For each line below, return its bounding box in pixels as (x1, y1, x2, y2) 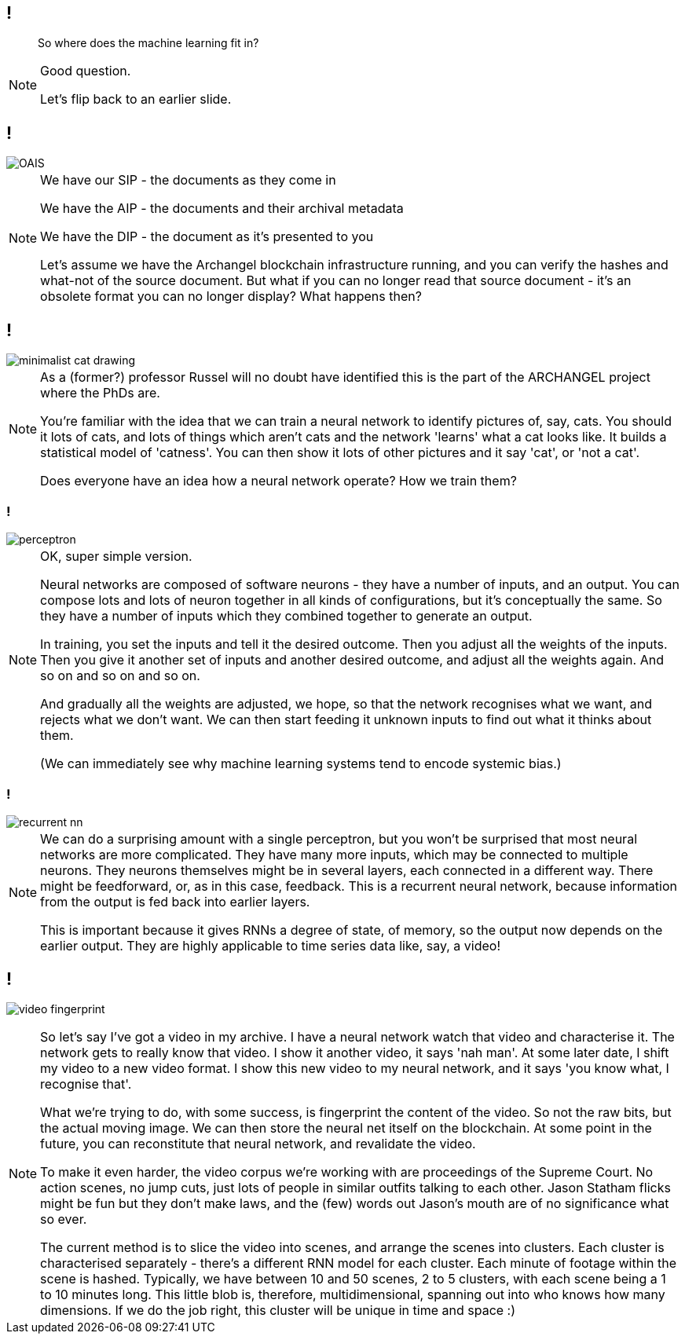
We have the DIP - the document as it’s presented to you (40, 229, 374, 245)
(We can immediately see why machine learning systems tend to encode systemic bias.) (40, 755, 562, 771)
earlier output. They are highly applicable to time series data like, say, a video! (40, 937, 501, 954)
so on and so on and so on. (40, 667, 200, 683)
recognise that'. (40, 1076, 132, 1093)
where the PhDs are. (40, 385, 160, 401)
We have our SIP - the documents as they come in (40, 172, 336, 189)
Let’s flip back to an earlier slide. (40, 91, 232, 108)
